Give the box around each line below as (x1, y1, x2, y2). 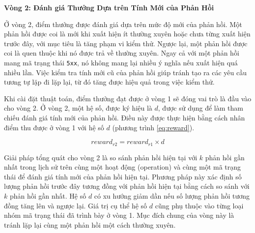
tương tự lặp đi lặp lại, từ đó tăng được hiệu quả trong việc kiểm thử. (4, 77, 215, 87)
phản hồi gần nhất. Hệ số (9, 191, 86, 201)
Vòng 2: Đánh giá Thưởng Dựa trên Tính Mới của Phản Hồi (4, 2, 214, 12)
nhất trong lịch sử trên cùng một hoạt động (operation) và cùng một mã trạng (4, 162, 241, 172)
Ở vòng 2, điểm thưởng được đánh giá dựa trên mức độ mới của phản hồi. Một (4, 19, 242, 29)
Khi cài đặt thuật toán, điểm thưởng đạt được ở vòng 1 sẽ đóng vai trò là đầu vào (4, 93, 252, 103)
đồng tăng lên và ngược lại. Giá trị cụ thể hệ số (4, 200, 147, 210)
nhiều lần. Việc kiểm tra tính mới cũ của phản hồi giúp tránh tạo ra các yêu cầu (4, 67, 247, 77)
